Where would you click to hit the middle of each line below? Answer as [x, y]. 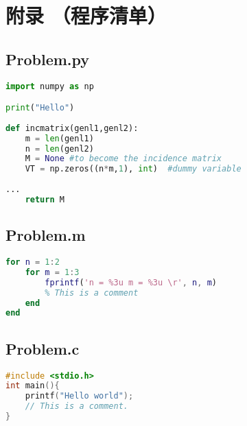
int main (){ [33, 386]
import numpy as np [50, 86]
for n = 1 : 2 [33, 262]
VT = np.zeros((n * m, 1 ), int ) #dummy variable [133, 169]
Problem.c [43, 348]
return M [45, 199]
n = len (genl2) [59, 149]
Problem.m [46, 235]
